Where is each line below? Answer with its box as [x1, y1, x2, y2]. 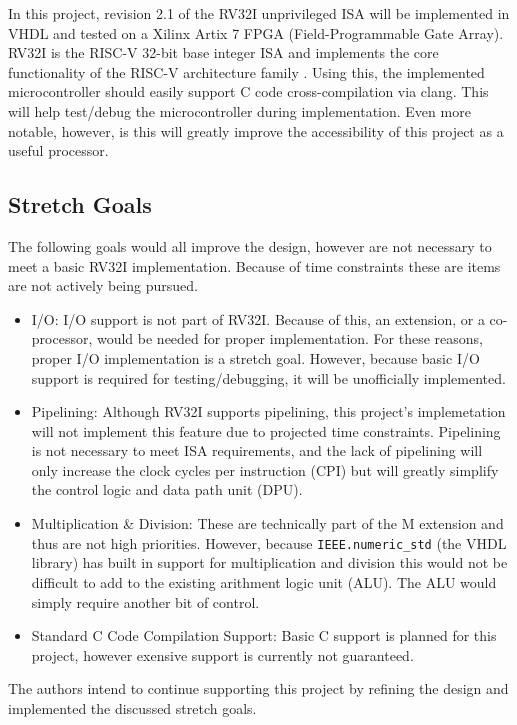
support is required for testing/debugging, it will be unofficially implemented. [31, 367, 506, 388]
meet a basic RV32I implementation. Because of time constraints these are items [8, 255, 501, 276]
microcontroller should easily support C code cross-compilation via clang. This [8, 81, 489, 102]
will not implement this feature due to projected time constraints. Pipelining [31, 420, 501, 441]
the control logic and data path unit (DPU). [31, 479, 303, 500]
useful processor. [8, 140, 109, 161]
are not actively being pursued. [8, 275, 198, 296]
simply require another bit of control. [31, 591, 260, 612]
